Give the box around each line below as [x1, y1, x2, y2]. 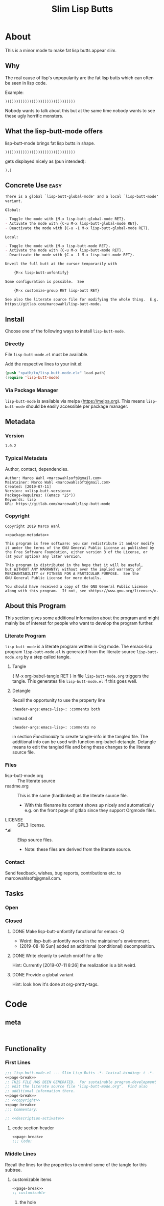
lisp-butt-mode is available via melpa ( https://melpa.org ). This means [5, 398, 145, 404]
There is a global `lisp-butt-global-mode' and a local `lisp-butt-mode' [5, 194, 159, 199]
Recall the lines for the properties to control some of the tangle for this [5, 1162, 147, 1168]
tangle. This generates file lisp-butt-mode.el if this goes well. [12, 678, 138, 684]
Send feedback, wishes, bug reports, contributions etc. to [5, 870, 121, 876]
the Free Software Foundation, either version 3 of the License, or [5, 549, 148, 554]
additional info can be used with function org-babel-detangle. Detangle [12, 739, 156, 745]
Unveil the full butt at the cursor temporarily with [5, 262, 117, 267]
